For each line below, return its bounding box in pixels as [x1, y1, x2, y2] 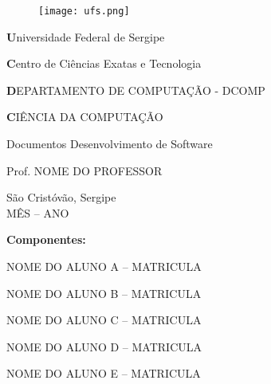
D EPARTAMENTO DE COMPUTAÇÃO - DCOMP [6, 81, 265, 98]
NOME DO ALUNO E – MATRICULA [6, 365, 201, 382]
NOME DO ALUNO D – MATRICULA [6, 338, 202, 355]
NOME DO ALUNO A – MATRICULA [6, 258, 202, 274]
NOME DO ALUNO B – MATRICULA [6, 284, 202, 301]
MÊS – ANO [6, 204, 69, 221]
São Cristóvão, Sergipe [6, 189, 116, 206]
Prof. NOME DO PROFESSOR [6, 162, 163, 178]
